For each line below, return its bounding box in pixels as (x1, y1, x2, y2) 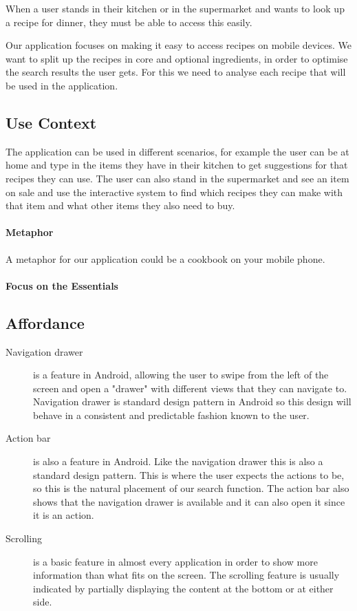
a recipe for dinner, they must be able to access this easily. (6, 14, 252, 29)
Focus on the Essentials (6, 278, 118, 292)
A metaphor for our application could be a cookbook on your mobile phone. (6, 251, 325, 266)
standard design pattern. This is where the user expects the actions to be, (33, 467, 345, 482)
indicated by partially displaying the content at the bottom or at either (33, 581, 334, 595)
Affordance (6, 312, 85, 333)
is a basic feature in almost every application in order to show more (33, 554, 318, 568)
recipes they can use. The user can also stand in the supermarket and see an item (6, 171, 349, 185)
